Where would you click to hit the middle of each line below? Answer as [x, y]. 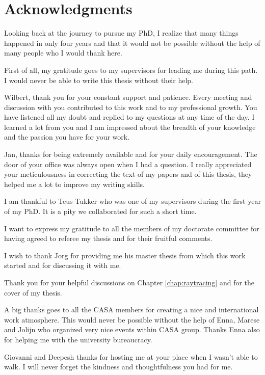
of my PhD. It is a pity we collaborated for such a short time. [100, 211]
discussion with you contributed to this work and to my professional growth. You [131, 107]
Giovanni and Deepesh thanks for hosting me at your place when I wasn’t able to [131, 356]
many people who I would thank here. [63, 53]
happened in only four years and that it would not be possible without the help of [132, 43]
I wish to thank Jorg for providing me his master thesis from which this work [125, 255]
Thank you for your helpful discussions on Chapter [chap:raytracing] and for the [129, 282]
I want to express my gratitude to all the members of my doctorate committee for [132, 228]
